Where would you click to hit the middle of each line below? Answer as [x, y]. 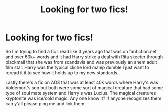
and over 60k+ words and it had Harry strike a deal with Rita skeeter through [84, 57]
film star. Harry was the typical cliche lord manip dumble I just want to [77, 67]
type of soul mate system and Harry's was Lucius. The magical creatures [81, 93]
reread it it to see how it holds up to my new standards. [62, 73]
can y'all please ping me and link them [45, 103]
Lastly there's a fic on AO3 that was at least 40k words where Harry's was [82, 82]
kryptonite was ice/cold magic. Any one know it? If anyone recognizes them [83, 98]
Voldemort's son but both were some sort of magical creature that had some [84, 88]
